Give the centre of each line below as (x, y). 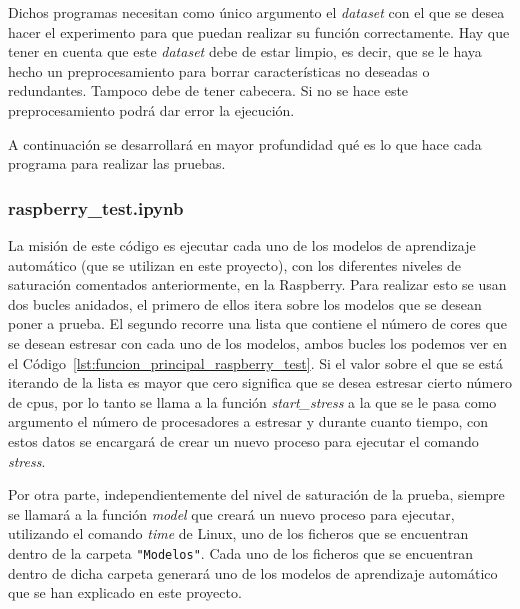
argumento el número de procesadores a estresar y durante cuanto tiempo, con (248, 421)
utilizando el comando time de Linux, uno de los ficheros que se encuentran (238, 533)
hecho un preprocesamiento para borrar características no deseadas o (219, 70)
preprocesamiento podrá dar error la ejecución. (151, 109)
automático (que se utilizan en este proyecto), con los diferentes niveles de (235, 264)
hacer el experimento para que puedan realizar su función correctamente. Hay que (259, 31)
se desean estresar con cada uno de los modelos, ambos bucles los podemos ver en (257, 342)
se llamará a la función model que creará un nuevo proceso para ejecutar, (231, 513)
